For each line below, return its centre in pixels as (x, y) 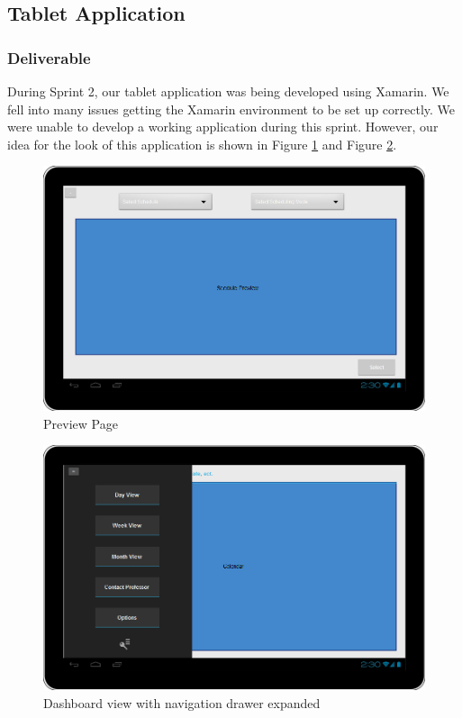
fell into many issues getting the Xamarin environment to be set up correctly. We (231, 109)
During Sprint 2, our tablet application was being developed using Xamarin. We (228, 91)
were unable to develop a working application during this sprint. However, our (223, 127)
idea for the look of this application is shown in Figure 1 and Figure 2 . (202, 144)
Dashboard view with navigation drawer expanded (182, 702)
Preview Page (81, 423)
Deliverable (49, 57)
